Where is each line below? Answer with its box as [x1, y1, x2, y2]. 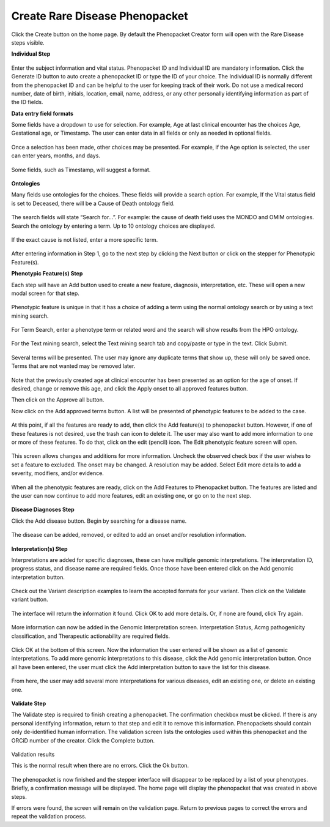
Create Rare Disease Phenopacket [11, 9, 189, 23]
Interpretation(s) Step [11, 545, 68, 552]
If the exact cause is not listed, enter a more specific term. [11, 236, 158, 243]
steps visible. [11, 39, 45, 46]
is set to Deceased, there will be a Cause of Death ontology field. [11, 200, 175, 207]
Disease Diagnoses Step [11, 506, 75, 514]
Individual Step [11, 50, 51, 58]
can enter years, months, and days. [11, 152, 101, 159]
